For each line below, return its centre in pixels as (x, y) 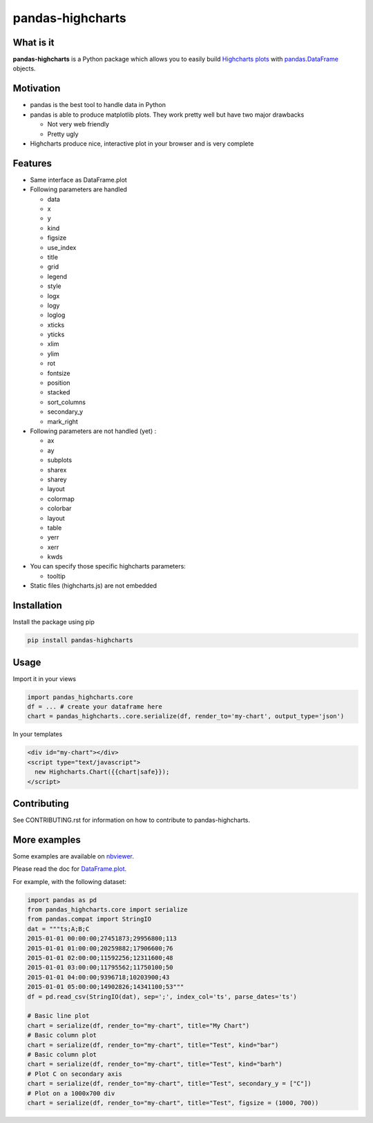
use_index (62, 247)
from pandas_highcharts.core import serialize (107, 910)
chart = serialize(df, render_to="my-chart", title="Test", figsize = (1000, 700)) (173, 1103)
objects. (24, 68)
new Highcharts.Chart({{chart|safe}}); (102, 772)
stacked (59, 392)
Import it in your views (44, 679)
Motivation (37, 89)
